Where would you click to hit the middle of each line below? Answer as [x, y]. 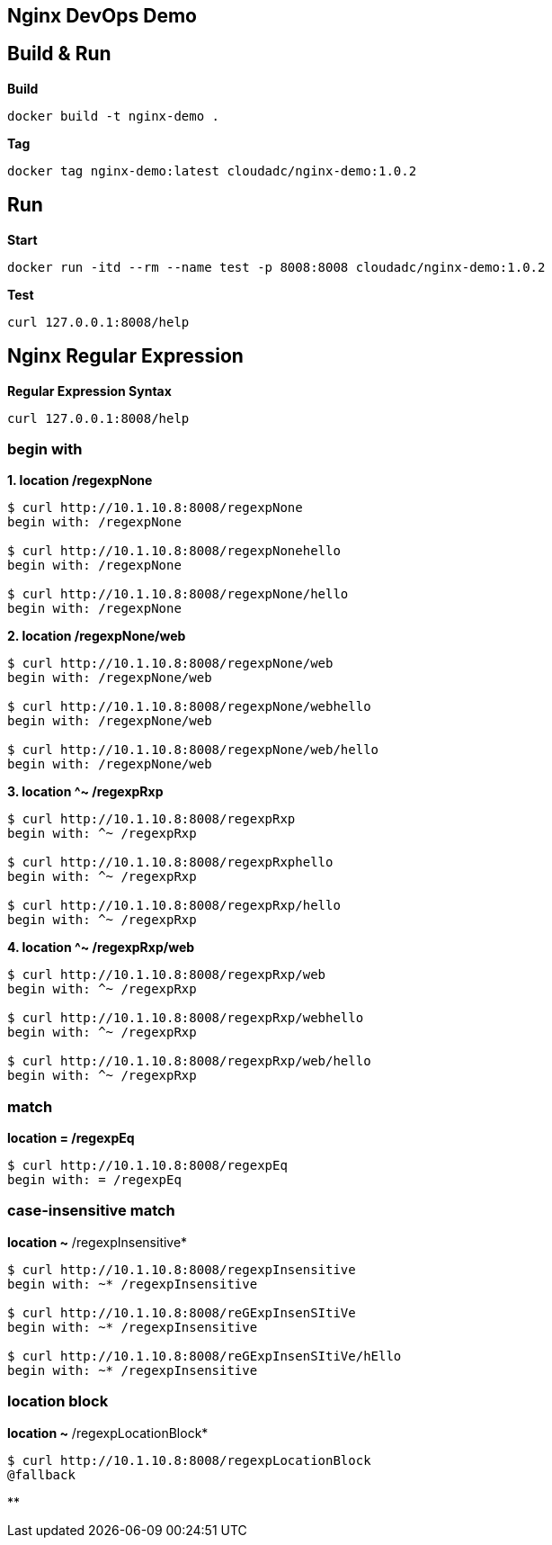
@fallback [41, 1474]
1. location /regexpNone [80, 481]
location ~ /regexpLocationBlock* [108, 1433]
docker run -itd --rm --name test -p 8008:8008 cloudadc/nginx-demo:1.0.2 [276, 267]
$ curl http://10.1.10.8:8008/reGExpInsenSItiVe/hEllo [205, 1356]
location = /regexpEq [71, 1138]
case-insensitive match [91, 1211]
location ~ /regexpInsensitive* [98, 1242]
